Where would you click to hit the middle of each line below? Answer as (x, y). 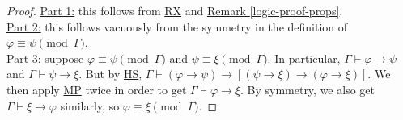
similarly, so (90, 105)
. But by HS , (110, 74)
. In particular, (304, 58)
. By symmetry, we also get (307, 89)
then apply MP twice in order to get (97, 89)
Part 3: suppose (45, 58)
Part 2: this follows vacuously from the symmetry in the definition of (177, 26)
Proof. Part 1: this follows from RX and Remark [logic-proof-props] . (175, 10)
